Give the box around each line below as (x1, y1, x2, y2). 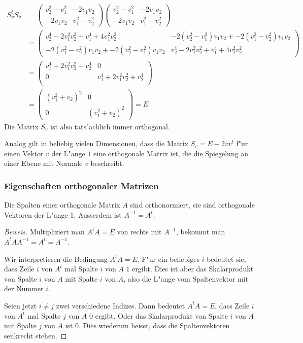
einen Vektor (4, 148, 44, 158)
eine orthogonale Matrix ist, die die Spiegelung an (93, 148, 249, 158)
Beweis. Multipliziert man (4, 226, 85, 237)
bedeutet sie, (207, 253, 246, 264)
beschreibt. (90, 158, 124, 168)
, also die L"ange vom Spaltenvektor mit (123, 273, 249, 284)
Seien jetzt (4, 300, 37, 311)
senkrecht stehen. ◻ (4, 330, 67, 340)
